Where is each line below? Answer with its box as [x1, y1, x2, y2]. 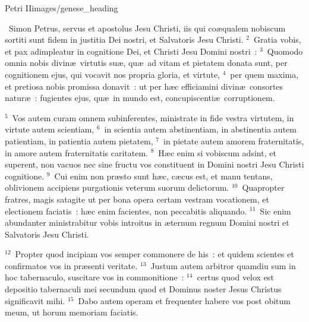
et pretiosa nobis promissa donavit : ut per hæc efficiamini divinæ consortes [5, 80, 283, 92]
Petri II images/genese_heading [5, 2, 118, 14]
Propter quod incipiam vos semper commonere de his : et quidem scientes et [15, 248, 294, 260]
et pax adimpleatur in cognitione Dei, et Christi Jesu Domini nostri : [5, 45, 257, 57]
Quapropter [242, 181, 285, 194]
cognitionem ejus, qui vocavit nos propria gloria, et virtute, [5, 68, 220, 80]
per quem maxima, [230, 68, 299, 80]
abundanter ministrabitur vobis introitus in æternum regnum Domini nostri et [5, 216, 289, 229]
